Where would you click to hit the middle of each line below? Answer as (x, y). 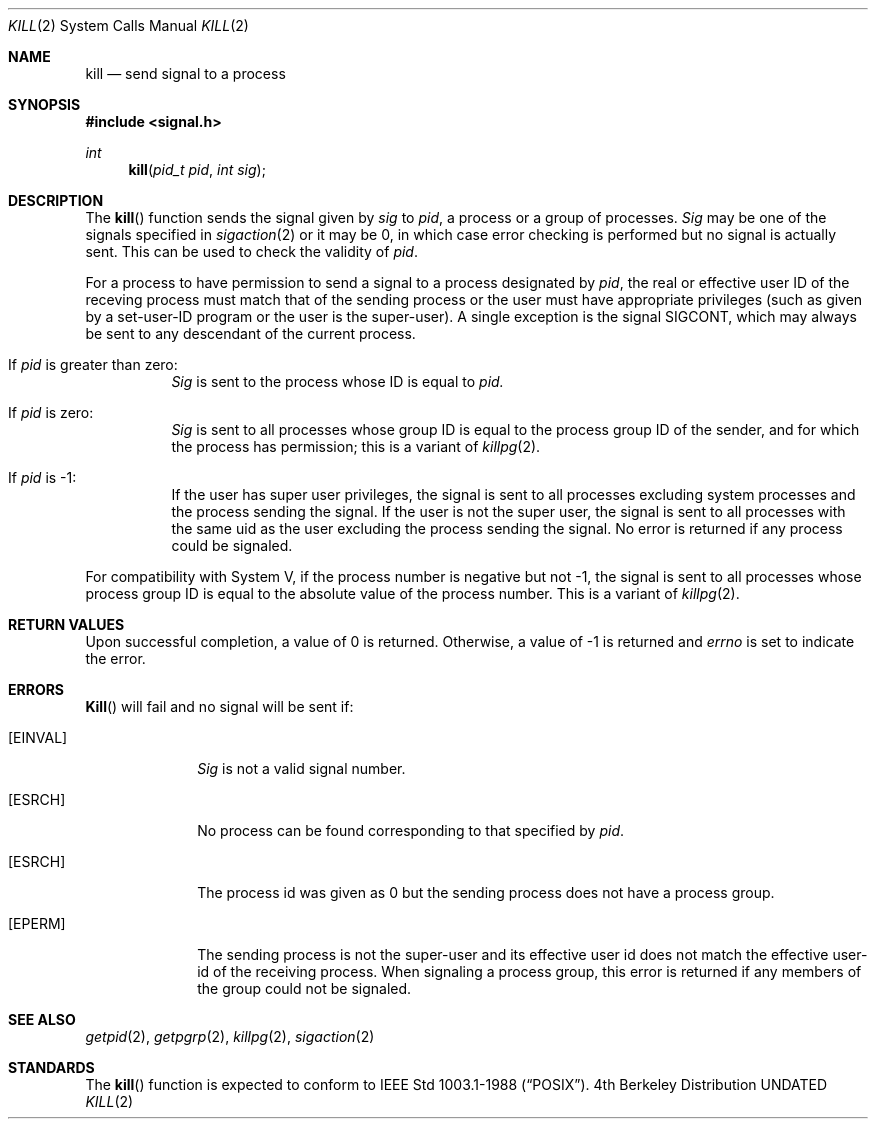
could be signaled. (232, 545)
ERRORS (36, 689)
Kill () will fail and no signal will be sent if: (219, 706)
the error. (115, 658)
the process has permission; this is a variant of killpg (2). (356, 446)
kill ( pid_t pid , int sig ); (197, 169)
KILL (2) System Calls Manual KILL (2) (128, 25)
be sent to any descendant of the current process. (250, 333)
